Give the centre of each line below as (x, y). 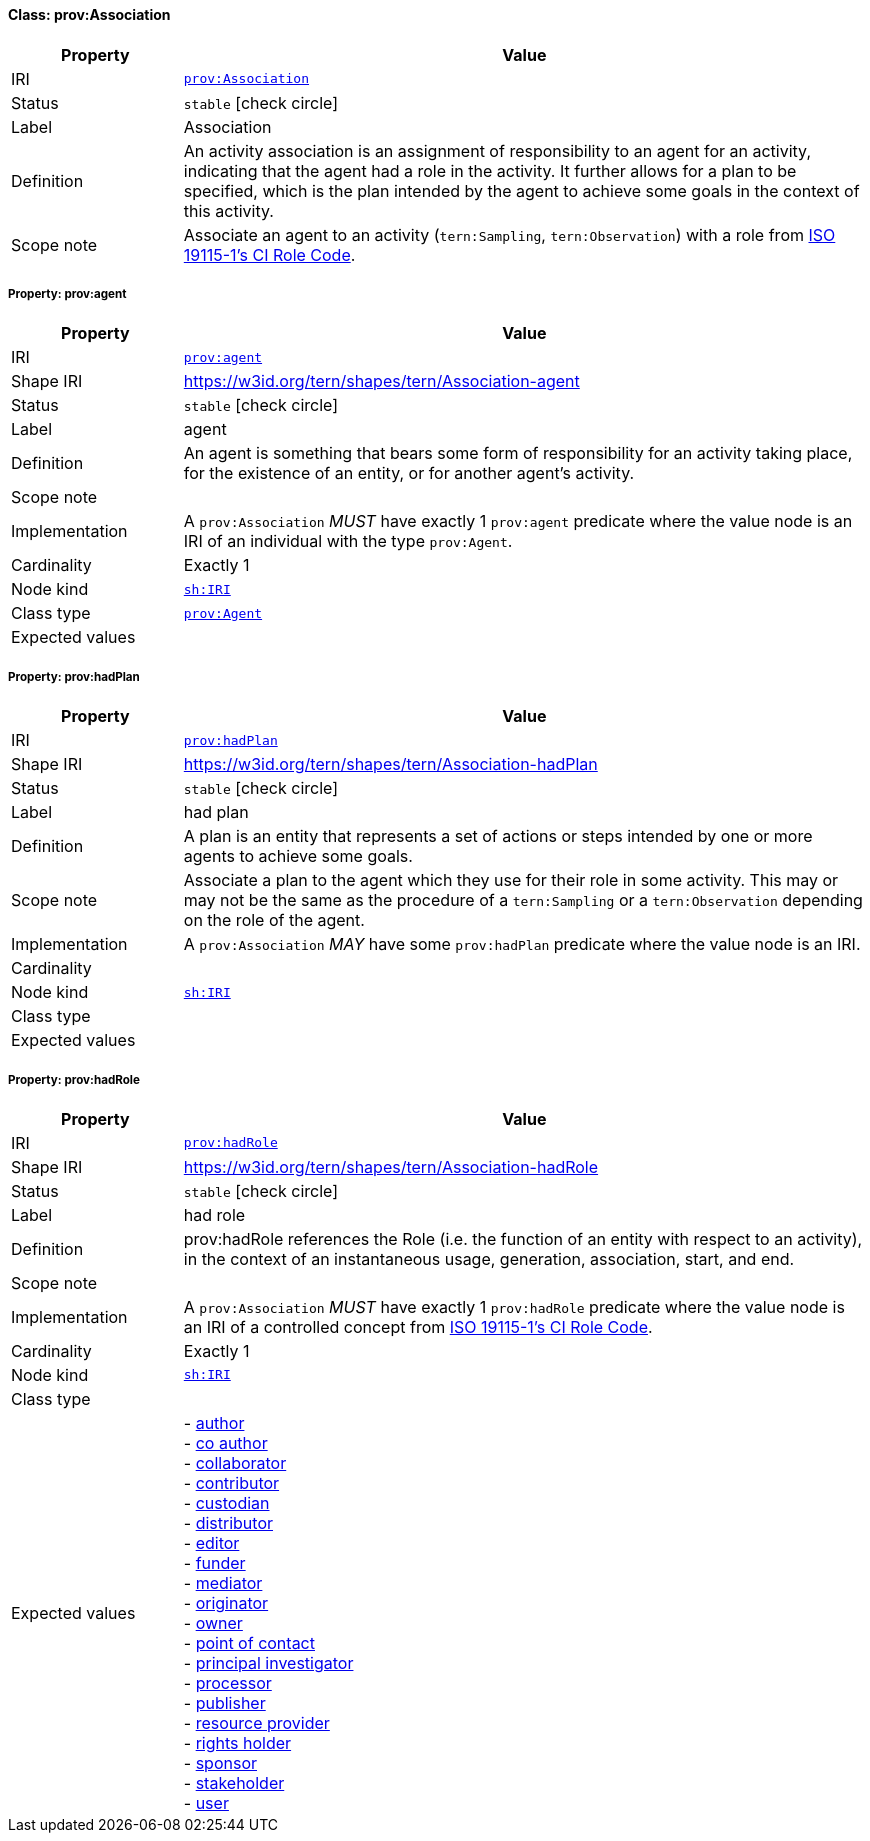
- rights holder (237, 1742)
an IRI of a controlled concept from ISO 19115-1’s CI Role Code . (418, 1326)
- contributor (231, 1482)
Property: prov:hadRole (74, 1079)
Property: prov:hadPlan (74, 676)
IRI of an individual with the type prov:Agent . (348, 541)
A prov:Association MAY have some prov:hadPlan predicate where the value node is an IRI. (522, 944)
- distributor (228, 1522)
